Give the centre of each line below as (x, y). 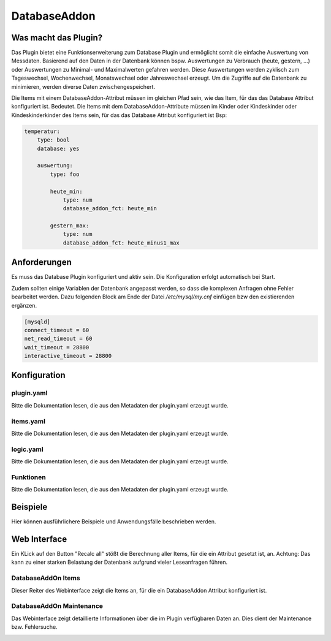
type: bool (53, 140)
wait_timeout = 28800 (57, 347)
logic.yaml (27, 449)
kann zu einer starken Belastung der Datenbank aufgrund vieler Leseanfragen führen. (120, 562)
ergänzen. (24, 305)
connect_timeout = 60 (57, 330)
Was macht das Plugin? (57, 38)
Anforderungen (41, 263)
